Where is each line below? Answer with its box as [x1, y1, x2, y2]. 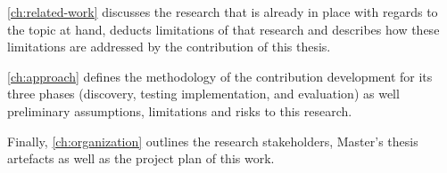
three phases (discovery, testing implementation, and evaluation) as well [7, 84, 400, 103]
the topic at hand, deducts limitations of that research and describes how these [7, 20, 440, 38]
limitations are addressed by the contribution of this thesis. [7, 37, 331, 56]
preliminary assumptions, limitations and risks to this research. [7, 101, 352, 120]
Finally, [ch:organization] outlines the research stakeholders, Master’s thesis [7, 131, 418, 150]
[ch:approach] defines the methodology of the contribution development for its [7, 67, 433, 85]
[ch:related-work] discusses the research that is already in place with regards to [7, 3, 438, 20]
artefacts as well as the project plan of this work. [7, 149, 275, 168]
